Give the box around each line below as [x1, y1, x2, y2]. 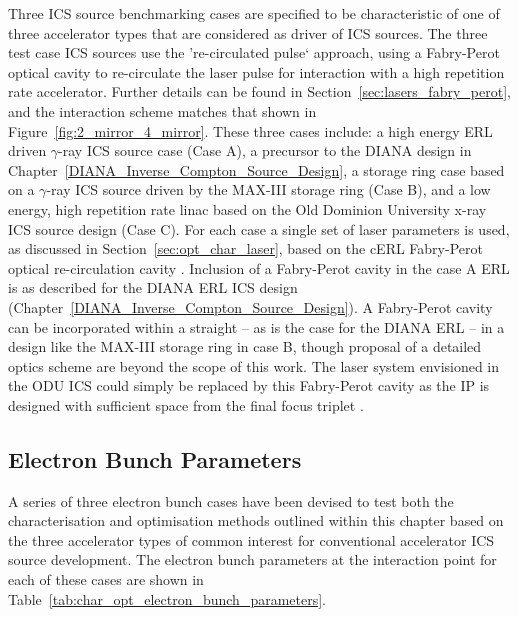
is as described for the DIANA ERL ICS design [8, 277, 298, 298]
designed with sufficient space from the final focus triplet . [8, 394, 364, 415]
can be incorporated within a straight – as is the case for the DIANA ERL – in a [8, 316, 505, 337]
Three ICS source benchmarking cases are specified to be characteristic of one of [8, 3, 500, 23]
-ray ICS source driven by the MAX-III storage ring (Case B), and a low [46, 179, 491, 200]
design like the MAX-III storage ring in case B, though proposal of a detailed [8, 336, 482, 357]
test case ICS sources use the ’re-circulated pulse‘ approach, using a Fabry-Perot [8, 42, 500, 63]
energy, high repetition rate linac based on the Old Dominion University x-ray [8, 198, 487, 219]
